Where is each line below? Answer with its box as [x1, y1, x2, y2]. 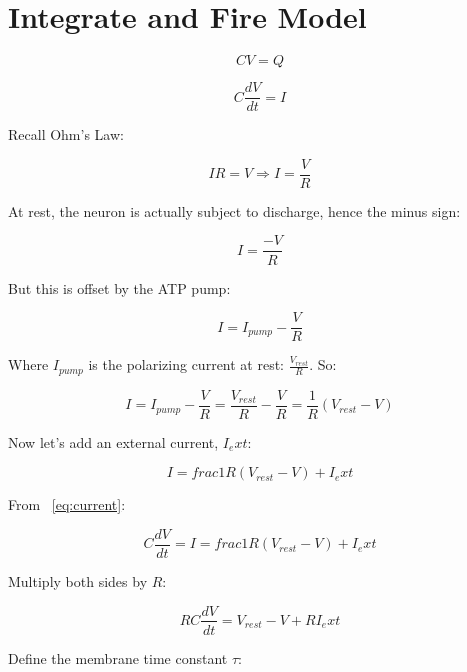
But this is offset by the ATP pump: [8, 277, 231, 298]
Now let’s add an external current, [8, 431, 219, 452]
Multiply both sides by [8, 570, 148, 591]
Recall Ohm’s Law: [8, 124, 124, 145]
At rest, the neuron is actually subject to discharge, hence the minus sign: [8, 200, 461, 221]
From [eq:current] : [8, 494, 126, 515]
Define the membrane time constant [8, 647, 228, 668]
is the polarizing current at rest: [88, 354, 285, 375]
